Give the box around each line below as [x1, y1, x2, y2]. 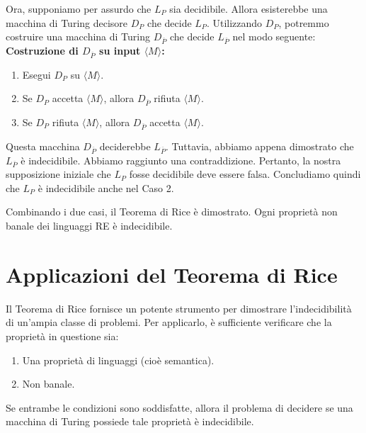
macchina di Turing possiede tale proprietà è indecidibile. [6, 414, 254, 429]
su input [99, 43, 141, 57]
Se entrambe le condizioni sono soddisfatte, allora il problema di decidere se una [6, 400, 353, 415]
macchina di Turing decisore [6, 15, 128, 30]
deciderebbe [99, 138, 151, 153]
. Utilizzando [206, 15, 263, 30]
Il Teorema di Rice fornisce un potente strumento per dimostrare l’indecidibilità [6, 300, 352, 315]
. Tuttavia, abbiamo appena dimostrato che [165, 138, 354, 153]
